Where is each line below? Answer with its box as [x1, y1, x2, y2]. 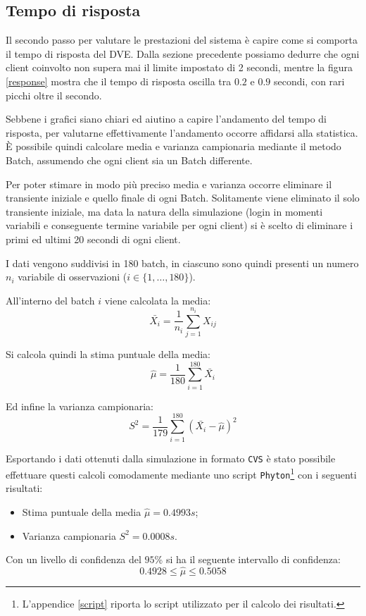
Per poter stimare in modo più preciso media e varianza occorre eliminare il [6, 176, 332, 191]
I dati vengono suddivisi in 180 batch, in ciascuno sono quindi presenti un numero [6, 255, 359, 270]
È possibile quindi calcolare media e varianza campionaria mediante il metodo [6, 139, 341, 154]
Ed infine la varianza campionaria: [6, 398, 153, 413]
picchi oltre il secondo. [6, 87, 102, 102]
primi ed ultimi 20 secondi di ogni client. [6, 231, 181, 246]
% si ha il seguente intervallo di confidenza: [154, 552, 341, 567]
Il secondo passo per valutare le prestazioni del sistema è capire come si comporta [6, 32, 358, 47]
